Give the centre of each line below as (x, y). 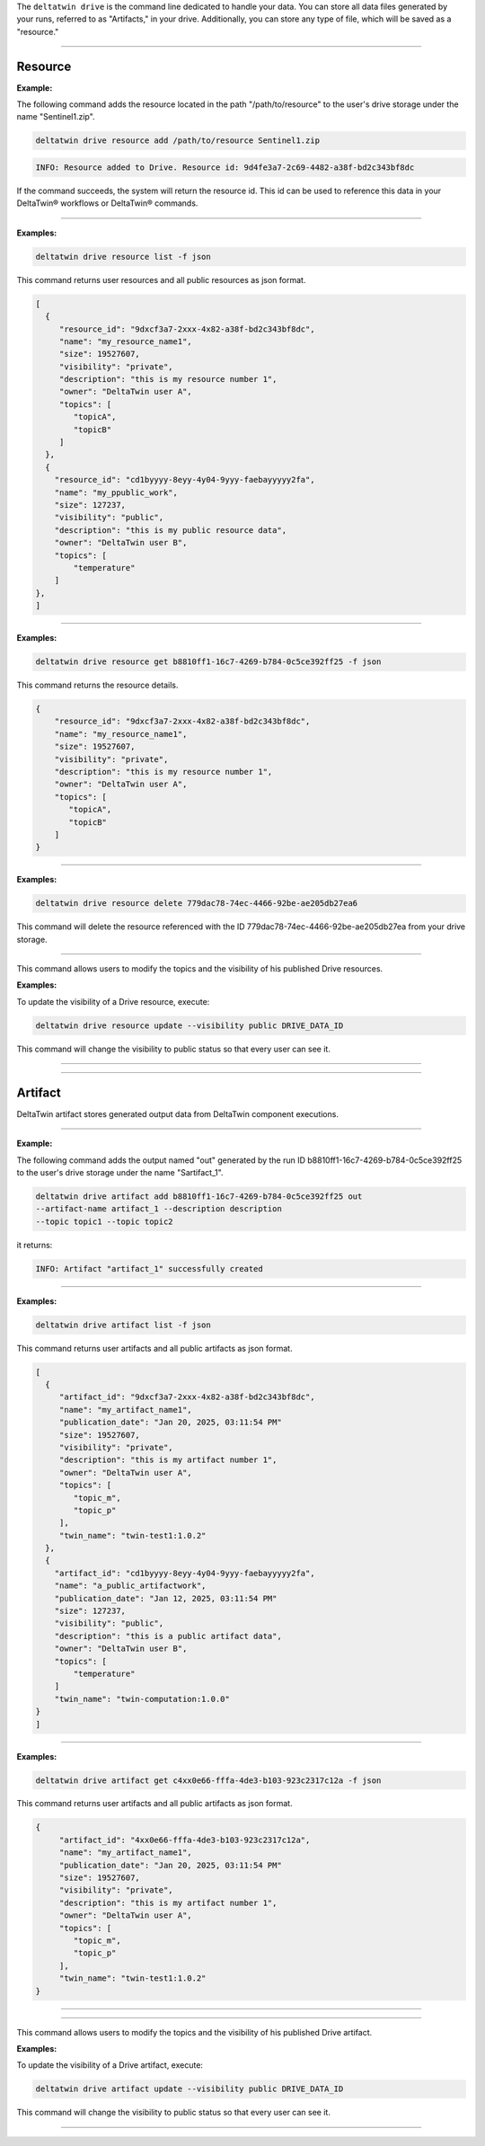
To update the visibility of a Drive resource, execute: (113, 1001)
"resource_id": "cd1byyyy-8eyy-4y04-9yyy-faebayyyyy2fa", (185, 480)
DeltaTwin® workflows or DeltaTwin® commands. (107, 203)
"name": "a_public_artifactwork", (130, 1586)
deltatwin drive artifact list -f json (123, 1325)
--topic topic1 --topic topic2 (105, 1221)
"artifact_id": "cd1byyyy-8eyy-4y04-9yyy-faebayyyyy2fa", (185, 1573)
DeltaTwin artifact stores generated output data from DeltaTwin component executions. (177, 1113)
